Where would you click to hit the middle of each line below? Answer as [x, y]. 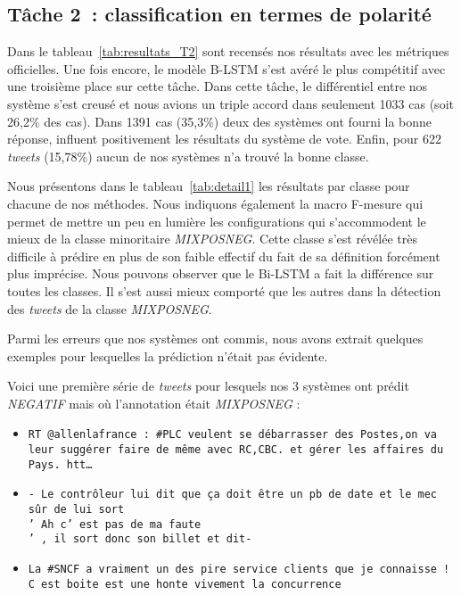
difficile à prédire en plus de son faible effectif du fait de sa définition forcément [224, 256]
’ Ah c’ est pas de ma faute [115, 524]
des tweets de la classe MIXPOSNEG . [110, 308]
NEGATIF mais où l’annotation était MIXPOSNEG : [154, 403]
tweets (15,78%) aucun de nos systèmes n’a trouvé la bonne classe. [188, 156]
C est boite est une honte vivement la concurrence [185, 584]
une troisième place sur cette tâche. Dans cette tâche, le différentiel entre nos [218, 86]
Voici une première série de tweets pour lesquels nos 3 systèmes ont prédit [208, 386]
